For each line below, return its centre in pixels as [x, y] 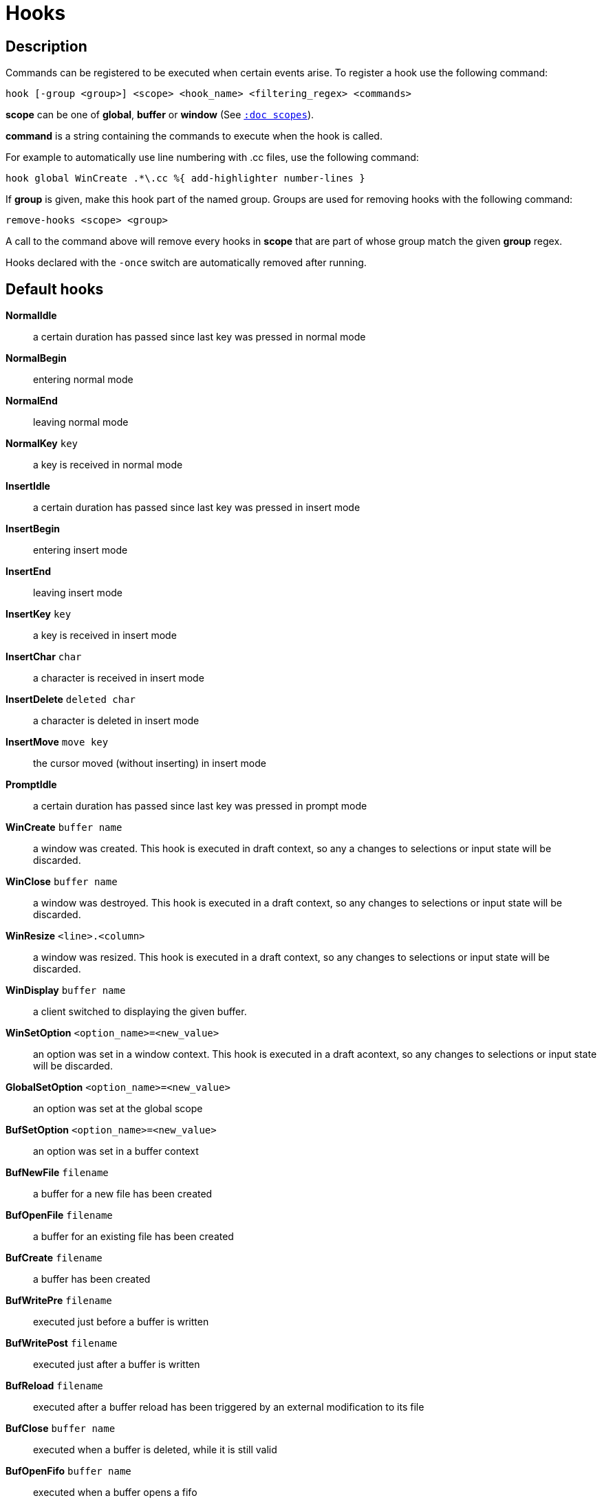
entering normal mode [83, 380]
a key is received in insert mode [105, 636]
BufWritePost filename [62, 1343]
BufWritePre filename [59, 1301]
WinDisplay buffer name [66, 990]
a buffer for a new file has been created [123, 1194]
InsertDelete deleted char [71, 699]
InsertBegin [33, 529]
